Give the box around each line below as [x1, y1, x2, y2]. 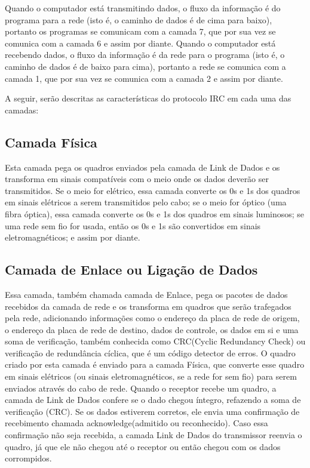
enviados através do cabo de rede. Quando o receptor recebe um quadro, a [5, 381, 277, 394]
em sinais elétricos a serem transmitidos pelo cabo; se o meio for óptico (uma [5, 196, 287, 208]
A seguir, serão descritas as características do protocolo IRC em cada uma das [5, 92, 291, 104]
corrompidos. [5, 452, 52, 464]
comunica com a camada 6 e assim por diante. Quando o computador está [5, 36, 276, 49]
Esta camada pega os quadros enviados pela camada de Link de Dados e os [5, 161, 280, 173]
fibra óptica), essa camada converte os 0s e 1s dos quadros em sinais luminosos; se [5, 207, 305, 220]
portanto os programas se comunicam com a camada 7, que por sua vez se [5, 25, 276, 38]
